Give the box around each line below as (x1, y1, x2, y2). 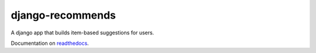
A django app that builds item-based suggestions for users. (11, 29, 154, 36)
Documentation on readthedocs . (11, 40, 89, 47)
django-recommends (11, 9, 116, 22)
